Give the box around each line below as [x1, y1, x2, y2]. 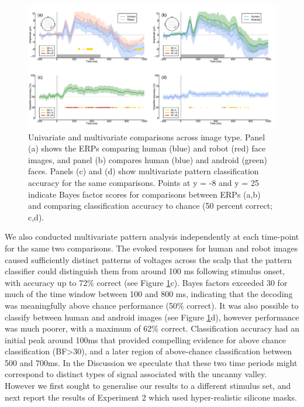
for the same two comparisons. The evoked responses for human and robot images [5, 242, 298, 254]
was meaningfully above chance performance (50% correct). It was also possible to [5, 299, 299, 311]
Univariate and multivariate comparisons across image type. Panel [28, 130, 265, 143]
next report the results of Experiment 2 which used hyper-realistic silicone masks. [5, 391, 297, 403]
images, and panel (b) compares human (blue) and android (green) [28, 153, 268, 165]
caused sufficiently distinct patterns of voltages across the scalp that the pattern [5, 253, 292, 265]
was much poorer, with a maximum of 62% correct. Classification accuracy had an [5, 322, 299, 334]
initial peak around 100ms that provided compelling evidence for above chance [5, 333, 286, 346]
